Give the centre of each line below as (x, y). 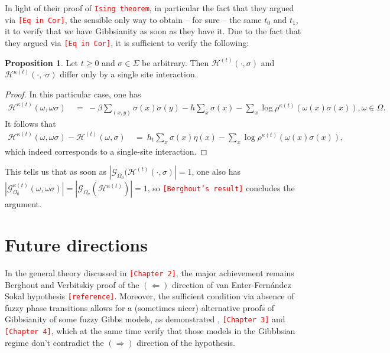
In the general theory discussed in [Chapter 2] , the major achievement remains (149, 272)
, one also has (216, 171)
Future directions (76, 244)
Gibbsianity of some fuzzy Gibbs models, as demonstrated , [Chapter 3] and (145, 319)
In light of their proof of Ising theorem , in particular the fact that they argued (149, 8)
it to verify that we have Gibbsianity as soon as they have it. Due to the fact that (153, 31)
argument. (23, 204)
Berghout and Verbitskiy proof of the (72, 284)
